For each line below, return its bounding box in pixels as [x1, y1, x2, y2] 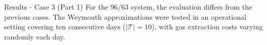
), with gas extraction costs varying [151, 21, 263, 32]
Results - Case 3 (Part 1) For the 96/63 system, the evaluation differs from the [4, 2, 252, 12]
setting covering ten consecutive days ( [4, 21, 126, 32]
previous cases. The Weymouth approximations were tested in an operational [4, 11, 246, 22]
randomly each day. [4, 31, 65, 41]
